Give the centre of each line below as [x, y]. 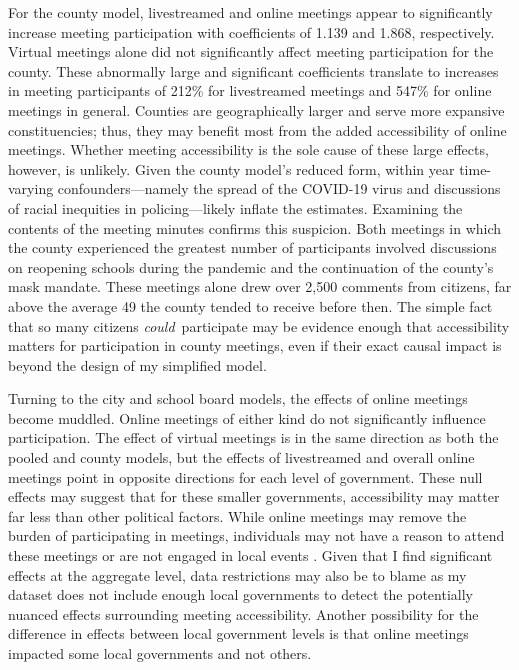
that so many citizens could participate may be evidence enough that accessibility [259, 325]
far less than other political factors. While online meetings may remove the [237, 515]
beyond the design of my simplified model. [137, 364]
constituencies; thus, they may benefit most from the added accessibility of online [257, 129]
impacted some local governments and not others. [160, 653]
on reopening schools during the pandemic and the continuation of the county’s [251, 266]
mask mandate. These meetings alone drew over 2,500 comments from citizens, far [260, 286]
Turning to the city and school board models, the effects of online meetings [238, 398]
